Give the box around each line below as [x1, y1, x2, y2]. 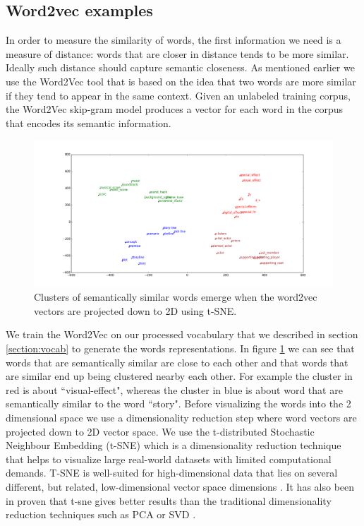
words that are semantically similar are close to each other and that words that [6, 354, 348, 369]
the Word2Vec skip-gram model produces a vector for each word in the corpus [6, 102, 344, 116]
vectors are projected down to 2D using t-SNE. [34, 303, 237, 318]
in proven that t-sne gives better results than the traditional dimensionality [6, 493, 332, 508]
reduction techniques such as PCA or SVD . [6, 507, 196, 522]
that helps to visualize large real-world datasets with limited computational [6, 451, 332, 466]
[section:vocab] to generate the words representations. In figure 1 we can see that [6, 341, 355, 355]
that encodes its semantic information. [6, 115, 171, 130]
